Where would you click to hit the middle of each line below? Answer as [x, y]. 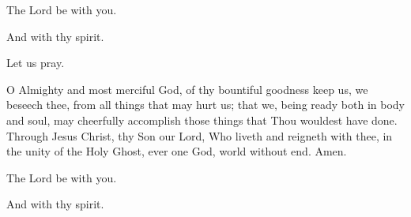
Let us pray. [36, 63]
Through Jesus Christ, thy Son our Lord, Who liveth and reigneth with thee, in [200, 135]
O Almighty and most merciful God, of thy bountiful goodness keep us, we [187, 89]
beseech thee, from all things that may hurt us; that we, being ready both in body [205, 105]
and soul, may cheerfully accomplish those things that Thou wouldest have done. [202, 120]
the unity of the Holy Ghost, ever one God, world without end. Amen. [177, 151]
